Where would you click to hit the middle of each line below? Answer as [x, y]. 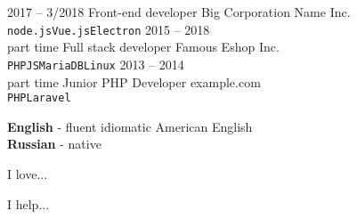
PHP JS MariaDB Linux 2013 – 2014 [96, 64]
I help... [28, 203]
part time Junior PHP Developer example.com [134, 81]
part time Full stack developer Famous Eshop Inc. [143, 47]
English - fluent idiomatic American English [130, 126]
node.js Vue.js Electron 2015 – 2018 [109, 29]
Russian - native [54, 144]
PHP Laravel [39, 98]
